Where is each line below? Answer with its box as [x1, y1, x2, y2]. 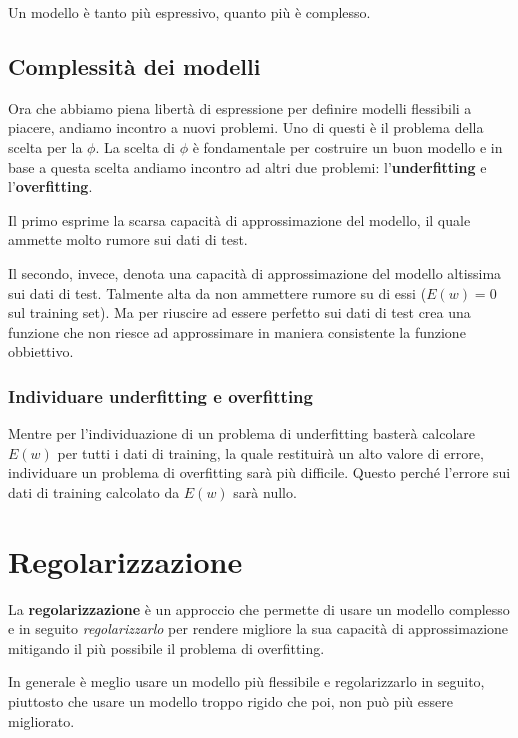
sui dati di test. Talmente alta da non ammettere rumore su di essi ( [8, 282, 427, 303]
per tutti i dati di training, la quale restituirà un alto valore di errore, [57, 442, 484, 463]
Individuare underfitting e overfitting [8, 383, 313, 408]
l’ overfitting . [8, 176, 93, 197]
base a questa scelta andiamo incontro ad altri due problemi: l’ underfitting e [8, 156, 487, 177]
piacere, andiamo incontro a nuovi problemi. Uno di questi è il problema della [8, 117, 484, 138]
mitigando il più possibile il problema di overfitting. [8, 637, 325, 658]
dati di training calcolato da [8, 481, 180, 502]
